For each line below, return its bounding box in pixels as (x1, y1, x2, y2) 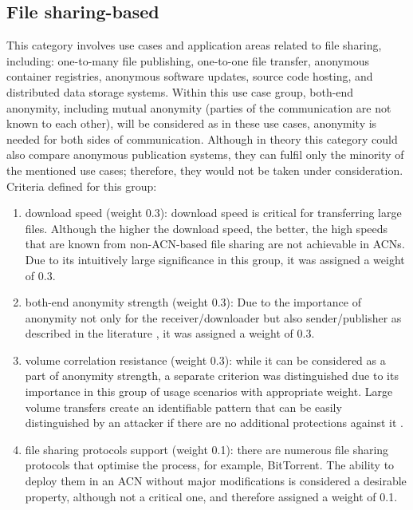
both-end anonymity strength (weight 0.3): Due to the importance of (25, 294, 361, 310)
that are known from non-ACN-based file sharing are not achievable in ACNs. (25, 235, 405, 252)
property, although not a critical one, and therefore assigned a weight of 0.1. (25, 488, 398, 504)
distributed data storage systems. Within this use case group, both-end (6, 83, 354, 100)
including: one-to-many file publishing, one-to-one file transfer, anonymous (6, 52, 369, 69)
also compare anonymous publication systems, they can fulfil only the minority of (6, 146, 404, 163)
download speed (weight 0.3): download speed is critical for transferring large (25, 204, 402, 221)
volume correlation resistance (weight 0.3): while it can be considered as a (25, 351, 386, 368)
